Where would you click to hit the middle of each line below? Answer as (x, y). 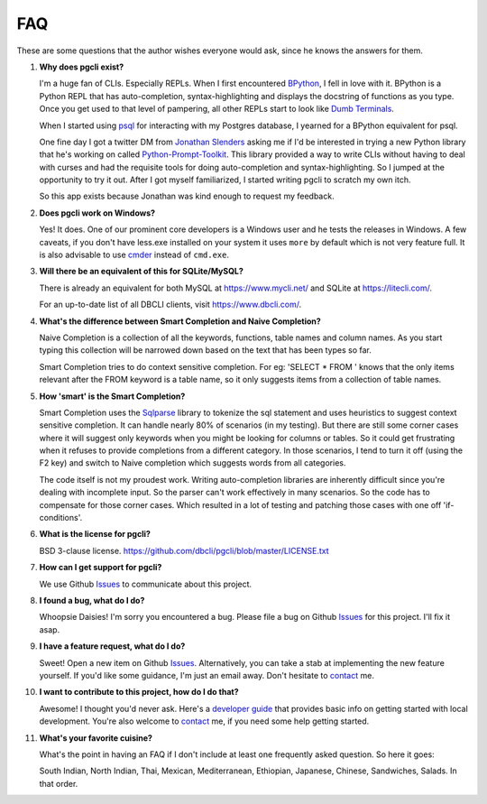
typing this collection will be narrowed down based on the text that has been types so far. (205, 350)
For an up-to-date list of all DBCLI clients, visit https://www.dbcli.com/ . (170, 305)
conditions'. (61, 518)
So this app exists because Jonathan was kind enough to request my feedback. (187, 196)
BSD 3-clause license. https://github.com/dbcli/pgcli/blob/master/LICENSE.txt (184, 550)
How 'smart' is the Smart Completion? (112, 396)
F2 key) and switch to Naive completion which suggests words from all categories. (193, 463)
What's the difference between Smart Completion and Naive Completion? (180, 321)
